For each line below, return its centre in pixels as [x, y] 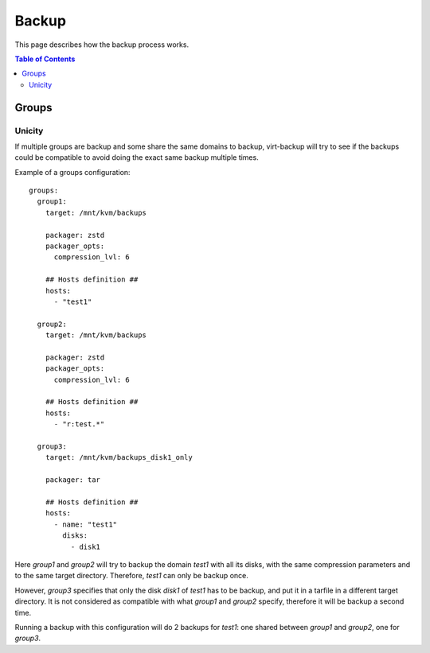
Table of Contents [45, 59]
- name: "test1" [86, 524]
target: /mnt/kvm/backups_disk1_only [119, 458]
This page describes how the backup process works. [102, 45]
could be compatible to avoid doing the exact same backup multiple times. [137, 157]
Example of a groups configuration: [72, 172]
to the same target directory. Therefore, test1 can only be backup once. [131, 576]
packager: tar [73, 480]
